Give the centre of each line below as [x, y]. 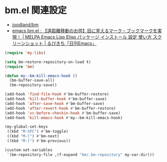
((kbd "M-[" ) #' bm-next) [33, 136]
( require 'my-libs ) [25, 53]
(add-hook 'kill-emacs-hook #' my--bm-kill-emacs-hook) [64, 118]
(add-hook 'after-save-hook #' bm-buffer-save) [55, 103]
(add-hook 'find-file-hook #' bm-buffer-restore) [57, 94]
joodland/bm [25, 24]
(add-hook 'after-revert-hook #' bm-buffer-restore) [60, 108]
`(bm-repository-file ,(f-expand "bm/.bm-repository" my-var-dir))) [81, 154]
